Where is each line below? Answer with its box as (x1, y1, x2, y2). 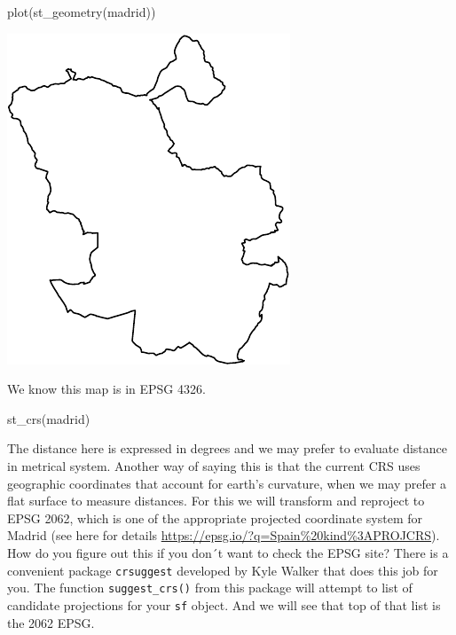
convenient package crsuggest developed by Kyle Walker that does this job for (7, 561, 438, 579)
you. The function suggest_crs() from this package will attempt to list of (7, 578, 413, 597)
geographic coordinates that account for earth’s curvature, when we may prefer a (7, 474, 447, 492)
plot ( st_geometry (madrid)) (7, 3, 156, 20)
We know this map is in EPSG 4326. (7, 380, 206, 398)
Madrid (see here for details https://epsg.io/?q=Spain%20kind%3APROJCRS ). (7, 526, 440, 545)
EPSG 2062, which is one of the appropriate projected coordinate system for (7, 508, 422, 527)
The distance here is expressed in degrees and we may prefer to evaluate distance (7, 439, 448, 458)
